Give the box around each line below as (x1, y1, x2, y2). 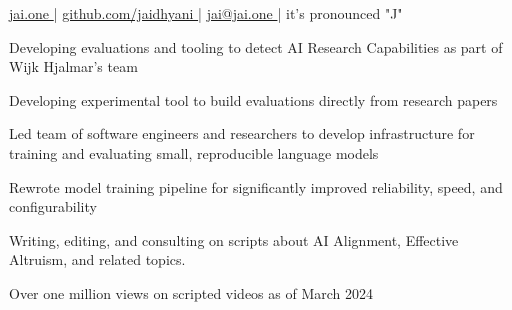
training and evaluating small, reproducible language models (9, 142, 379, 163)
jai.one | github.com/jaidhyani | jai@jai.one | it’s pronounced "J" (9, 3, 403, 23)
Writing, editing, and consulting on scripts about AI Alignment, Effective (9, 229, 459, 250)
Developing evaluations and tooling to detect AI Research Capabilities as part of (9, 36, 503, 57)
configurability (9, 196, 97, 217)
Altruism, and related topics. (9, 249, 186, 270)
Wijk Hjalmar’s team (9, 56, 138, 77)
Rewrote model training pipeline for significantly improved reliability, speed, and (9, 176, 503, 197)
